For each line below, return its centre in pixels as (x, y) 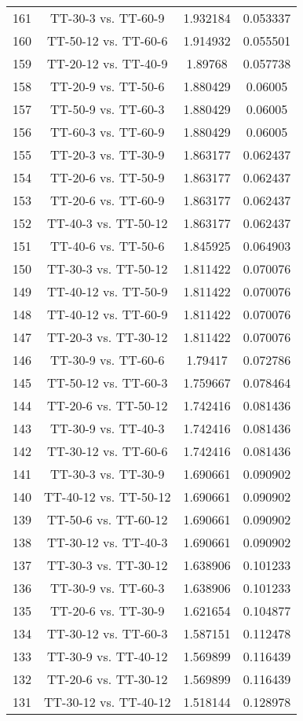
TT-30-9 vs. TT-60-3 (108, 588)
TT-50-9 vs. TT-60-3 (108, 109)
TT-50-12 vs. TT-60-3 (108, 383)
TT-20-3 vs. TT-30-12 (108, 337)
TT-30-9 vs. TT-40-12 (108, 656)
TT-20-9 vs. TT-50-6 (108, 86)
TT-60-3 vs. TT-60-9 (108, 132)
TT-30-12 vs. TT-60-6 (108, 451)
